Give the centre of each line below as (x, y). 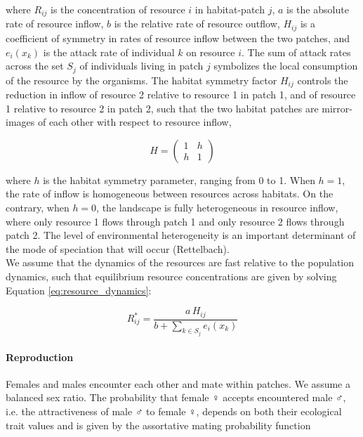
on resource (211, 52)
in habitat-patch (230, 9)
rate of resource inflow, (55, 24)
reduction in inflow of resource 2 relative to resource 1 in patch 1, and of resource (181, 94)
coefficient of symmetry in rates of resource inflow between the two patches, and (178, 38)
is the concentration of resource (118, 9)
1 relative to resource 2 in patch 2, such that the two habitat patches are (162, 108)
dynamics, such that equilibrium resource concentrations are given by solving (171, 276)
